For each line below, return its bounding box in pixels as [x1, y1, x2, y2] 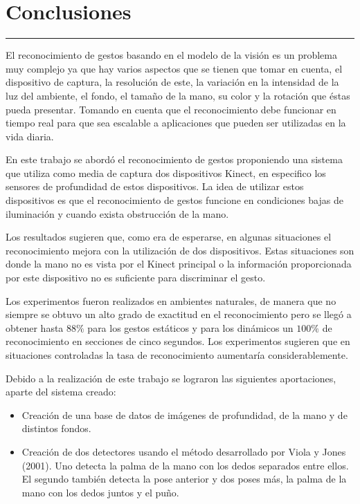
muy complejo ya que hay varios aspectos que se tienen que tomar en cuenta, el [6, 61, 343, 75]
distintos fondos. [21, 421, 91, 436]
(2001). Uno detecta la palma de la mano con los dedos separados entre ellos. [21, 458, 349, 472]
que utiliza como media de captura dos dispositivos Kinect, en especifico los [6, 165, 326, 180]
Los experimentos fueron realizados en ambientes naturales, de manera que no [6, 293, 336, 308]
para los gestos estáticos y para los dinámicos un [87, 320, 294, 335]
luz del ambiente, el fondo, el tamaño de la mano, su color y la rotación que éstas [6, 88, 350, 102]
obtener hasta [6, 320, 64, 335]
